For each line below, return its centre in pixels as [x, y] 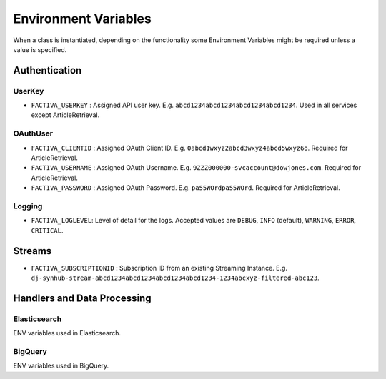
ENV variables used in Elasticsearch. [67, 333]
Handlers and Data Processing [82, 298]
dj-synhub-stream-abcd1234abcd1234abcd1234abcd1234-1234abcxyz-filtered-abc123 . [175, 278]
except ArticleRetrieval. [65, 115]
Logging [28, 206]
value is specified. [40, 49]
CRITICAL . [47, 230]
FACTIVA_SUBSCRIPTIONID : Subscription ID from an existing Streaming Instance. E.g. [159, 268]
